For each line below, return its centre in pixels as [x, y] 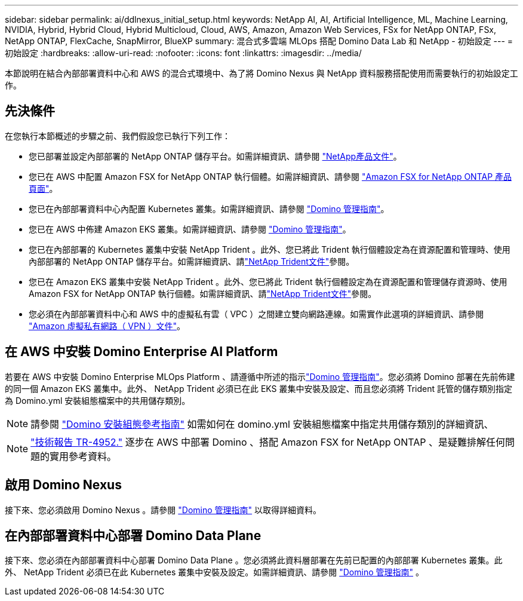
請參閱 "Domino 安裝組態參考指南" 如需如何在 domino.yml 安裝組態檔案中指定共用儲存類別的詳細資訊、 [262, 424]
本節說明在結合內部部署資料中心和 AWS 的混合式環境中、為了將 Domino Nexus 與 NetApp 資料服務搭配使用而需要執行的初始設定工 [261, 73]
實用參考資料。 [83, 456]
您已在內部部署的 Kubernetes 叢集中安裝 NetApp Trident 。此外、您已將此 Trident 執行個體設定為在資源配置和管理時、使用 [270, 249]
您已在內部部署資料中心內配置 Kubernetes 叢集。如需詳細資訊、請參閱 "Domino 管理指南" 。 [209, 208]
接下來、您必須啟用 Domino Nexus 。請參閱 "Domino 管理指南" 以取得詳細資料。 [163, 510]
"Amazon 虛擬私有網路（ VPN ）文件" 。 [107, 326]
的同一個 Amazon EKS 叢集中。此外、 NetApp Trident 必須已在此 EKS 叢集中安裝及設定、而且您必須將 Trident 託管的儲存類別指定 [259, 388]
